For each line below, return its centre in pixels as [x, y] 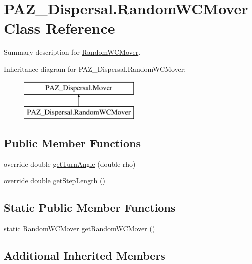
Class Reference [60, 28]
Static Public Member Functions [90, 208]
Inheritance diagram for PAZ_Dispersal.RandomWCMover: [95, 68]
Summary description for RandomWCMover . [72, 52]
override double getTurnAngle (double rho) [70, 164]
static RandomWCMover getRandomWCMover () [80, 229]
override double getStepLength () [55, 181]
